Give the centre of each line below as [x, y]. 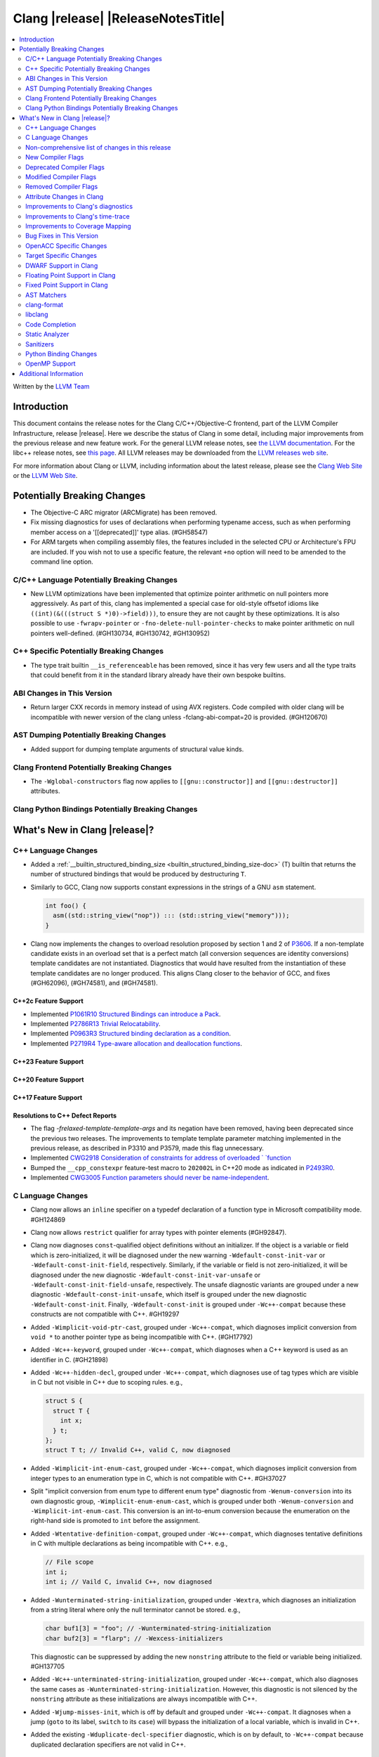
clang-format [44, 305]
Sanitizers [40, 344]
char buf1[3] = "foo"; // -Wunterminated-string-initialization [158, 1628]
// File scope [69, 1562]
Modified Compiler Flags [61, 177]
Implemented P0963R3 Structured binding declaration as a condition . [131, 1034]
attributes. [45, 791]
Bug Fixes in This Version [62, 236]
